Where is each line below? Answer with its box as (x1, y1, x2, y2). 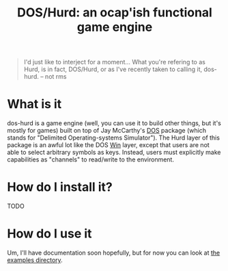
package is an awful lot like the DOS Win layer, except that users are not (7, 141, 210, 149)
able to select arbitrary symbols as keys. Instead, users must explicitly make (7, 149, 221, 157)
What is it (7, 96, 62, 112)
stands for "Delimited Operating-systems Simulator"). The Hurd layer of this (7, 133, 220, 142)
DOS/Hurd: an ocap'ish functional (16, 5, 213, 21)
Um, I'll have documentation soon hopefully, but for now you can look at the (7, 248, 220, 257)
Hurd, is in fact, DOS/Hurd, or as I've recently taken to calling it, (23, 65, 203, 73)
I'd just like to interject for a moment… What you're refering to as (23, 58, 206, 66)
